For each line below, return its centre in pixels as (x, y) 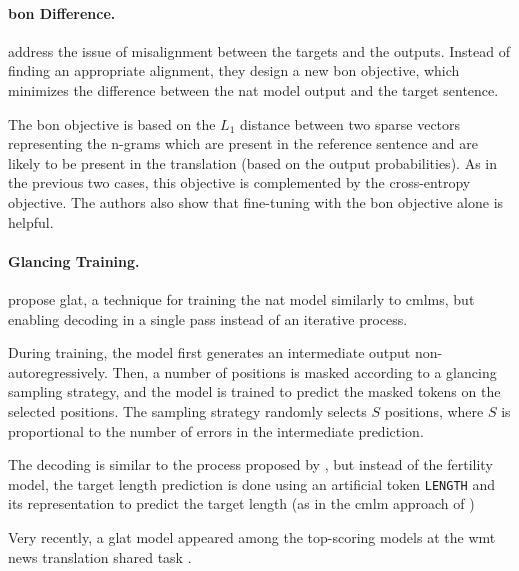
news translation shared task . (100, 556)
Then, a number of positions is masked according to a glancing (304, 371)
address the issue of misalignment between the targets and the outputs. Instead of (259, 50)
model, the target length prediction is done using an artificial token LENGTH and (251, 483)
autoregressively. (58, 371)
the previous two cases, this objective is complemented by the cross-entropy (239, 182)
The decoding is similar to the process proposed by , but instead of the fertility (250, 464)
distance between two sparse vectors (350, 123)
